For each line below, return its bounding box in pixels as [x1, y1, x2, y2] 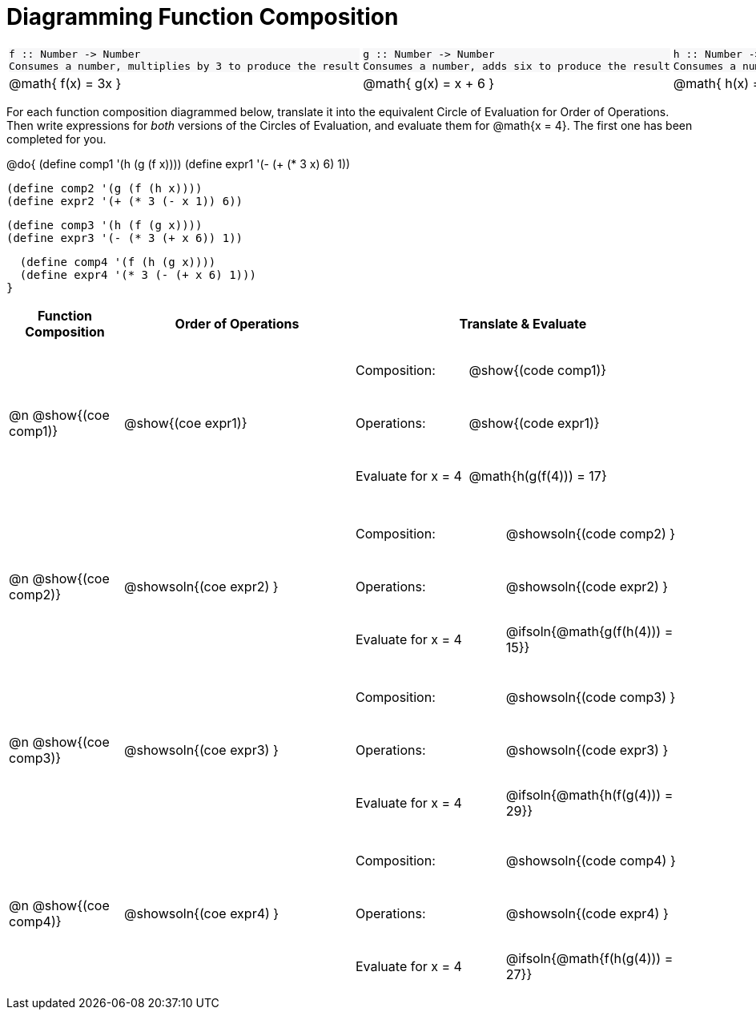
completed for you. [6, 131, 107, 146]
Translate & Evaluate [459, 315, 587, 332]
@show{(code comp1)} [468, 361, 607, 378]
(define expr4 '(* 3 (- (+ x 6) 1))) [19, 268, 256, 281]
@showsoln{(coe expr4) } [123, 905, 279, 921]
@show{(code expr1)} [468, 414, 600, 431]
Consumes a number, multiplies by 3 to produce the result [9, 59, 360, 72]
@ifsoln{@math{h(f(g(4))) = [505, 786, 674, 803]
